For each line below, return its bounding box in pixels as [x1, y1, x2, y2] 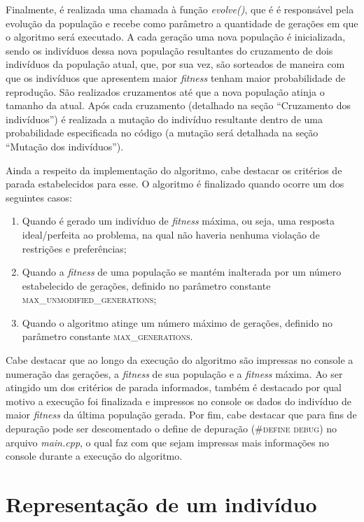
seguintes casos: [6, 190, 72, 204]
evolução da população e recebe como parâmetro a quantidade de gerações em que [6, 15, 358, 30]
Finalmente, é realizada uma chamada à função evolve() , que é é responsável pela [6, 2, 354, 16]
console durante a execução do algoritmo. [6, 449, 183, 463]
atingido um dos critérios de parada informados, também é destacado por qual [6, 380, 342, 395]
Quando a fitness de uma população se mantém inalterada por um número [22, 264, 342, 279]
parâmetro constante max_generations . [22, 329, 193, 344]
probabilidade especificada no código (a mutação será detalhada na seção [6, 125, 318, 140]
